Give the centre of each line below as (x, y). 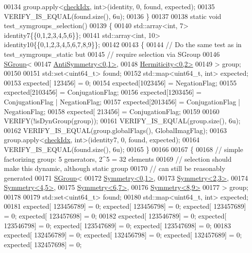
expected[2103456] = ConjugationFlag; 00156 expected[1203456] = (103, 92)
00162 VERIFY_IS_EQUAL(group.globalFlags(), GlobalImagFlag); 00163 (115, 130)
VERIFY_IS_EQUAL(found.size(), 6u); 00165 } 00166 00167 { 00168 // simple (124, 149)
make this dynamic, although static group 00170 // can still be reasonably (115, 168)
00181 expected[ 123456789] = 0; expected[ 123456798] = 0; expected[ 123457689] (125, 206)
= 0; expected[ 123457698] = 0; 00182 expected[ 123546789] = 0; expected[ (115, 216)
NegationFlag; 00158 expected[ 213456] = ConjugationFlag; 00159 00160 (112, 111)
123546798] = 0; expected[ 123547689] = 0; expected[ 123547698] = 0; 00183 (118, 225)
